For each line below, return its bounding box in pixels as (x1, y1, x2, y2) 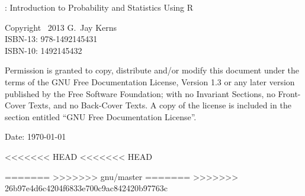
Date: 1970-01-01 (5, 130, 66, 143)
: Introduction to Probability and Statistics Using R (5, 1, 194, 13)
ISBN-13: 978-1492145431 (5, 33, 98, 45)
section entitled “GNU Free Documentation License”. (5, 110, 197, 123)
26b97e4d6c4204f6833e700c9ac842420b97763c (5, 182, 168, 194)
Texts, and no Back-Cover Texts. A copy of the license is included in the (28, 99, 291, 111)
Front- (278, 87, 301, 99)
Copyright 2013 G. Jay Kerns (5, 21, 117, 33)
